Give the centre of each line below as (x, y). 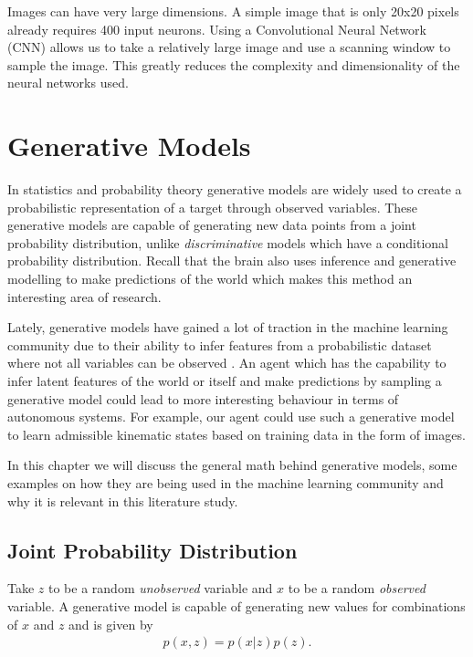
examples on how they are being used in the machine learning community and (226, 483)
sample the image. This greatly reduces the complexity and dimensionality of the (234, 64)
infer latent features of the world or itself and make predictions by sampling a (225, 381)
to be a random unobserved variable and (161, 588)
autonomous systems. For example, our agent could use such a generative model (231, 417)
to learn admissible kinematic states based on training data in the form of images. (236, 434)
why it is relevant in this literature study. (123, 501)
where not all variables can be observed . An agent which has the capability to (227, 363)
